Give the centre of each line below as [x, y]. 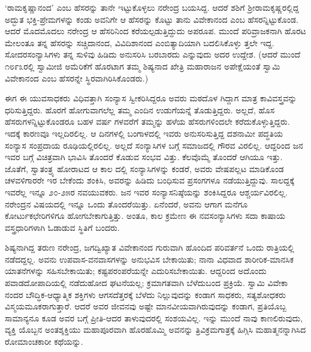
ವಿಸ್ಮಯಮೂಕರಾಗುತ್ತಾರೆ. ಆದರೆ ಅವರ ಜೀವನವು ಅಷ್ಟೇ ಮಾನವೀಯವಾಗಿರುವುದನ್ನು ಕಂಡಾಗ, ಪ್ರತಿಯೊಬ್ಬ [146, 306]
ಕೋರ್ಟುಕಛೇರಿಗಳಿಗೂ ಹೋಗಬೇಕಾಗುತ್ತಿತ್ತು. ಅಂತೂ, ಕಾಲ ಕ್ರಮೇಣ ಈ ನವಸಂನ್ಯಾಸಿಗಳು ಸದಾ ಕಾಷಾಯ [145, 216]
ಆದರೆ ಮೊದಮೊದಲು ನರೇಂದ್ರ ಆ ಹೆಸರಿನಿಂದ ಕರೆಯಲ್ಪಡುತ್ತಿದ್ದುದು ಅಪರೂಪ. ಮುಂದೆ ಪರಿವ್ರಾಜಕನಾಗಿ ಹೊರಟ [155, 31]
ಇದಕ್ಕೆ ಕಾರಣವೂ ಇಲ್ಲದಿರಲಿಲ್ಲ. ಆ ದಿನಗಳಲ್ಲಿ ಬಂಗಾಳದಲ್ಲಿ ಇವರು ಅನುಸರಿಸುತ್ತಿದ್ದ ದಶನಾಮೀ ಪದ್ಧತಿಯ [144, 133]
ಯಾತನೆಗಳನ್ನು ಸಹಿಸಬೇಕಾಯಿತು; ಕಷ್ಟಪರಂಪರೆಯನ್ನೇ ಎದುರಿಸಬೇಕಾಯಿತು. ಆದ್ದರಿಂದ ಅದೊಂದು [136, 271]
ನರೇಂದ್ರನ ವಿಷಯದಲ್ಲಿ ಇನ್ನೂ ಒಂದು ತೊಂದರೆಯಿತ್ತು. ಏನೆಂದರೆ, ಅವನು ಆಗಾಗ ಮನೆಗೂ [126, 204]
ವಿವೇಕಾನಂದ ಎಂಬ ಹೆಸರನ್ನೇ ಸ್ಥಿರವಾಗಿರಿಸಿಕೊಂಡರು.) [77, 78]
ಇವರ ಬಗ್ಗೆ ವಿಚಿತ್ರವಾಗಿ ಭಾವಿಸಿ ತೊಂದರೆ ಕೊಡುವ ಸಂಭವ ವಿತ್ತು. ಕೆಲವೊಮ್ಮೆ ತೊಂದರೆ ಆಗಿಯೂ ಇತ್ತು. [144, 157]
